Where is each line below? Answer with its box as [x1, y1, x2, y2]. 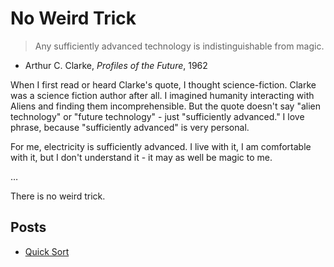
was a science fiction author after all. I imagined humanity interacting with [10, 89, 315, 101]
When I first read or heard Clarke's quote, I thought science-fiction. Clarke [10, 78, 317, 91]
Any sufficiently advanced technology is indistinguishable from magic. [34, 40, 325, 52]
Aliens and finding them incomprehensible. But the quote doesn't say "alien [10, 100, 322, 112]
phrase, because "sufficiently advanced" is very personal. [10, 121, 250, 133]
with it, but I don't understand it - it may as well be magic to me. [10, 151, 273, 163]
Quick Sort [24, 245, 70, 257]
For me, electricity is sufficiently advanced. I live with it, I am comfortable [10, 140, 312, 152]
